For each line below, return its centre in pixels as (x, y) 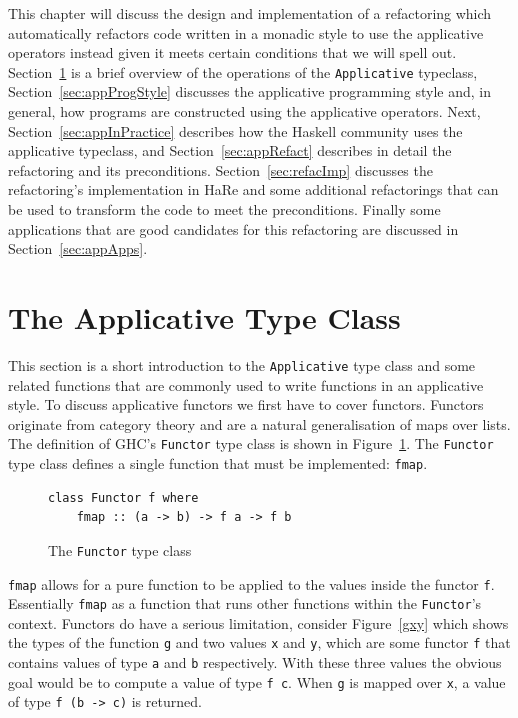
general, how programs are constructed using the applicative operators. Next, (244, 111)
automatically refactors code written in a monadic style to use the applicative (246, 32)
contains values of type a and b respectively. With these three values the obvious (255, 662)
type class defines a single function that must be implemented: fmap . (218, 463)
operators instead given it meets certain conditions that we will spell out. (232, 52)
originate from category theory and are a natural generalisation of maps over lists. (259, 423)
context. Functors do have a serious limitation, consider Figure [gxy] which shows (258, 622)
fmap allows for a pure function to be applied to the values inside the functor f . (251, 583)
